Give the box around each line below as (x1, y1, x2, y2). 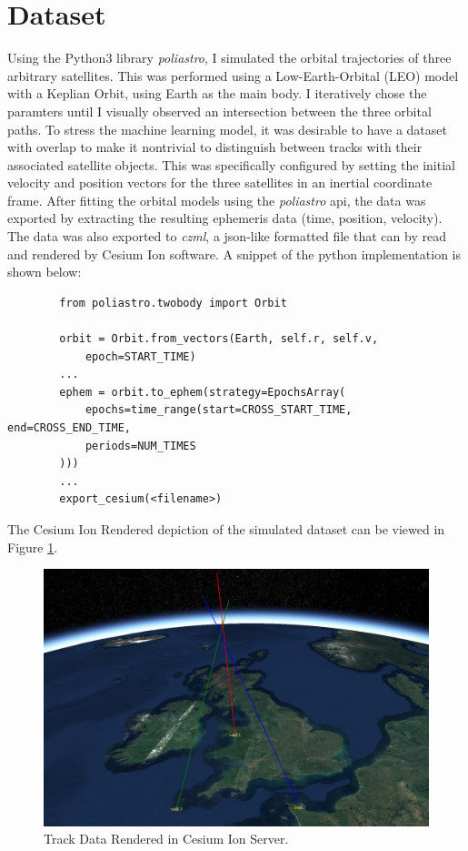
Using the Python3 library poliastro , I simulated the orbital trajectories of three (7, 48, 452, 67)
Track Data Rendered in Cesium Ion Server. (44, 829, 289, 848)
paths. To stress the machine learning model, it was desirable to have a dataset (7, 119, 447, 138)
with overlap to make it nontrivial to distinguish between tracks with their (7, 137, 423, 157)
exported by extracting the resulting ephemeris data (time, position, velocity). (7, 208, 443, 228)
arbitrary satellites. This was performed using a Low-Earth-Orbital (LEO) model (7, 66, 459, 85)
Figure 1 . (7, 537, 58, 556)
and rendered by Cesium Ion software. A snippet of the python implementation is (7, 244, 461, 263)
